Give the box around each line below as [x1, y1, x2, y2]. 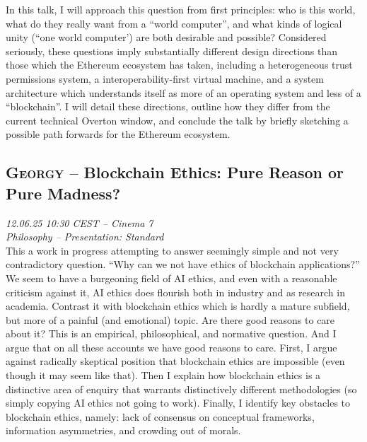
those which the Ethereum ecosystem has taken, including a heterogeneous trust [6, 57, 353, 72]
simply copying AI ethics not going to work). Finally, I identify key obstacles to [6, 395, 351, 410]
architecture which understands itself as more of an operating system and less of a [6, 85, 361, 100]
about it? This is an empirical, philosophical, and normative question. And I [6, 326, 337, 341]
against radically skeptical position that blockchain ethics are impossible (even [6, 354, 345, 368]
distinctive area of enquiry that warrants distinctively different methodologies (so [6, 381, 357, 396]
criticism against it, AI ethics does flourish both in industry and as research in [6, 284, 345, 299]
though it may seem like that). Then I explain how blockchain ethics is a [6, 368, 321, 383]
